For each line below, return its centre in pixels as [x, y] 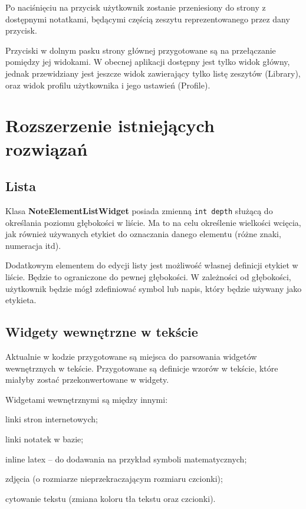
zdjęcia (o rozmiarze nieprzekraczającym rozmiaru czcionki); [114, 479]
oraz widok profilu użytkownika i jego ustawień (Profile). [108, 85]
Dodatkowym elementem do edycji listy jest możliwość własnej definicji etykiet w [152, 265]
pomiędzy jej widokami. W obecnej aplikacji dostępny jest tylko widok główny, [148, 62]
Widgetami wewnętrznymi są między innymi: [87, 399]
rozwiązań [47, 148]
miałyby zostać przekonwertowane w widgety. [87, 380]
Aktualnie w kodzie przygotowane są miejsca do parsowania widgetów [131, 356]
